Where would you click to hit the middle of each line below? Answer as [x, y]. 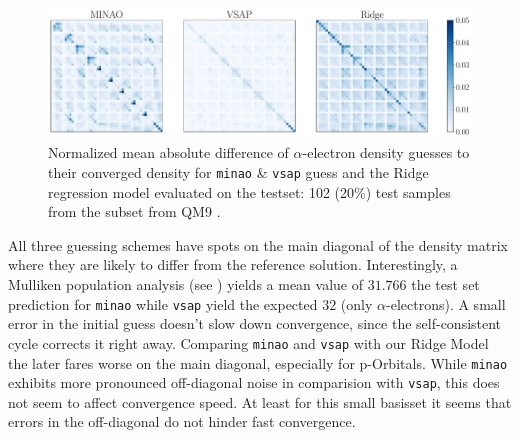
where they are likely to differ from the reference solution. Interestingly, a [233, 264]
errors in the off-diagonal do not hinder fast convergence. [182, 421]
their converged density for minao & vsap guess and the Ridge [238, 172]
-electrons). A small [446, 303]
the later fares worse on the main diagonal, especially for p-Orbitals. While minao [258, 362]
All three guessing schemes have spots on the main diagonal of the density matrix [258, 244]
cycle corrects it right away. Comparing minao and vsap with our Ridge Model [248, 342]
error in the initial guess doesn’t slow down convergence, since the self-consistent [255, 323]
